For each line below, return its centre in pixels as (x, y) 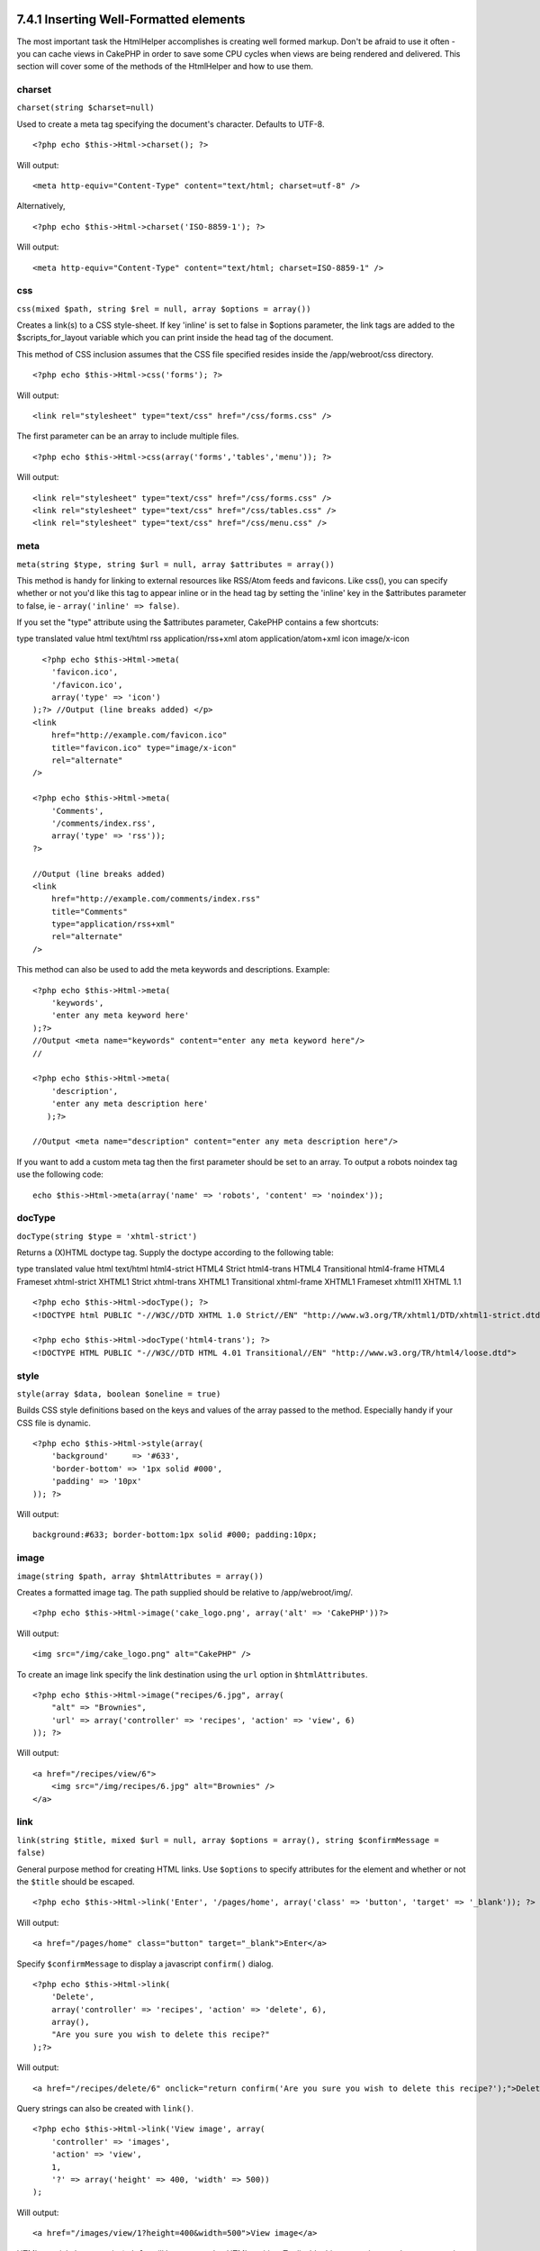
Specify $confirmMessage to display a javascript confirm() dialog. (145, 1964)
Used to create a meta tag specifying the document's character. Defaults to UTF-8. (171, 124)
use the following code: (60, 1174)
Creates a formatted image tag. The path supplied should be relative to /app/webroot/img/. (185, 1592)
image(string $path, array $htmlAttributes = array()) (140, 1576)
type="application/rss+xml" (113, 924)
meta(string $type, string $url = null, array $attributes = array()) (175, 564)
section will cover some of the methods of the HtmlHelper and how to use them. (165, 67)
